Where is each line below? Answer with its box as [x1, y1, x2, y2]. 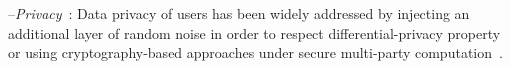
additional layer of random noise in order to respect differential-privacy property [8, 22, 501, 43]
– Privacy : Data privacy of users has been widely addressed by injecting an [8, 3, 470, 23]
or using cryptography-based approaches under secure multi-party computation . [8, 42, 503, 63]
